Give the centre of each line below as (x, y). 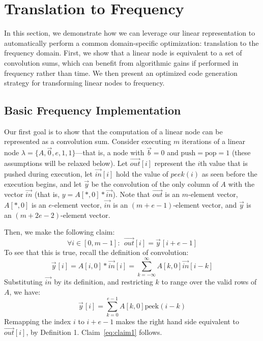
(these (241, 152)
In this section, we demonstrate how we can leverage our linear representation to (130, 33)
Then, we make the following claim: (60, 232)
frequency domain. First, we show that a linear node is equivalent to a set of (123, 53)
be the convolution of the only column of (155, 183)
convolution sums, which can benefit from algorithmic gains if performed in (121, 62)
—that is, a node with (110, 152)
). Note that (131, 194)
